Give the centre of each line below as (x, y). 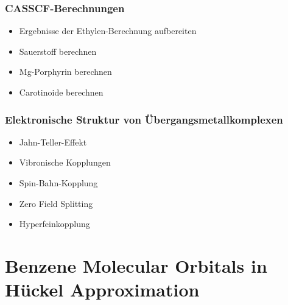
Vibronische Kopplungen (65, 162)
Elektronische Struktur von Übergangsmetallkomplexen (144, 119)
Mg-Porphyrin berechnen (65, 72)
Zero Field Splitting (56, 203)
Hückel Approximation (102, 289)
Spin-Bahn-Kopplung (58, 183)
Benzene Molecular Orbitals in (136, 265)
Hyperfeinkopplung (54, 224)
